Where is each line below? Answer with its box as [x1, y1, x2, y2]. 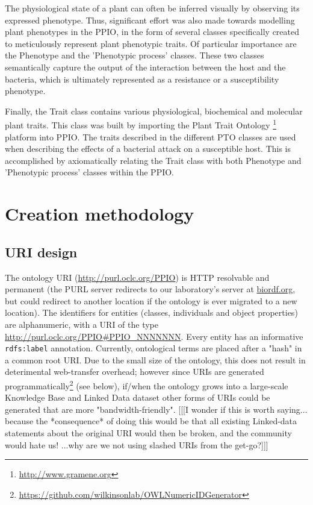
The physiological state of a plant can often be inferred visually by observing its [5, 2, 300, 14]
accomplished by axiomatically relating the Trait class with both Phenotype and [5, 154, 302, 166]
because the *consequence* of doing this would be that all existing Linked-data [5, 415, 297, 427]
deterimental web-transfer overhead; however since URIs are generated [5, 365, 264, 378]
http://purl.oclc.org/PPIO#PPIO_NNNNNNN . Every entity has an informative [5, 330, 303, 342]
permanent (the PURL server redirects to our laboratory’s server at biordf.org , [5, 283, 296, 295]
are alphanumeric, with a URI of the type [5, 318, 158, 330]
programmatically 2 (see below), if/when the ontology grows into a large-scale [5, 377, 288, 392]
